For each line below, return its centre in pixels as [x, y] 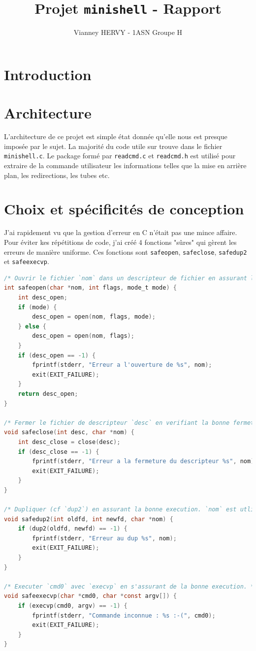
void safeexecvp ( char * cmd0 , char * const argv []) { [90, 596]
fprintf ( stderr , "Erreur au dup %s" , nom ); [104, 538]
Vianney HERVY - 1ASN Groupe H [128, 32]
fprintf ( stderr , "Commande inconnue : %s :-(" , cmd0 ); [124, 615]
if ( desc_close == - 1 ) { [59, 452]
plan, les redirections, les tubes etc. [57, 175]
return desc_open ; [48, 394]
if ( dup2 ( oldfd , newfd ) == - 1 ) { [73, 529]
